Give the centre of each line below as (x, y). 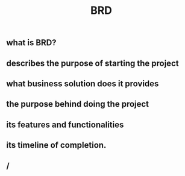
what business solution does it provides (83, 83)
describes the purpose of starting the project (92, 63)
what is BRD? (31, 43)
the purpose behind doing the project (78, 104)
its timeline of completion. (56, 145)
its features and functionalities (65, 124)
